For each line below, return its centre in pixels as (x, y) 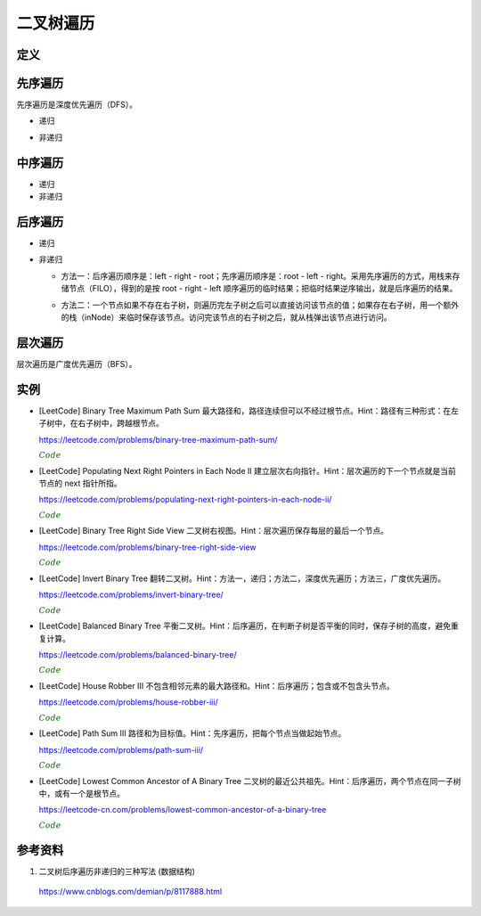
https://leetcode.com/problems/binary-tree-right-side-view (148, 547)
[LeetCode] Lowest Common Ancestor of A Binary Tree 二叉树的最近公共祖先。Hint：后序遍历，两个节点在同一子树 (250, 781)
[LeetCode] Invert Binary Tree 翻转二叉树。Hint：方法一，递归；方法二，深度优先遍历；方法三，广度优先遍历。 (242, 578)
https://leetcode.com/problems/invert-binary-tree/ (131, 595)
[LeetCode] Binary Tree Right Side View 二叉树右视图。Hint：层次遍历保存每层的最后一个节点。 (214, 531)
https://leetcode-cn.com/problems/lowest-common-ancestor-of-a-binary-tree (183, 810)
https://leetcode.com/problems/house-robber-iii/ (128, 702)
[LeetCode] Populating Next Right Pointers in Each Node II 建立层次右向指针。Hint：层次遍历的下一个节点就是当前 (247, 470)
